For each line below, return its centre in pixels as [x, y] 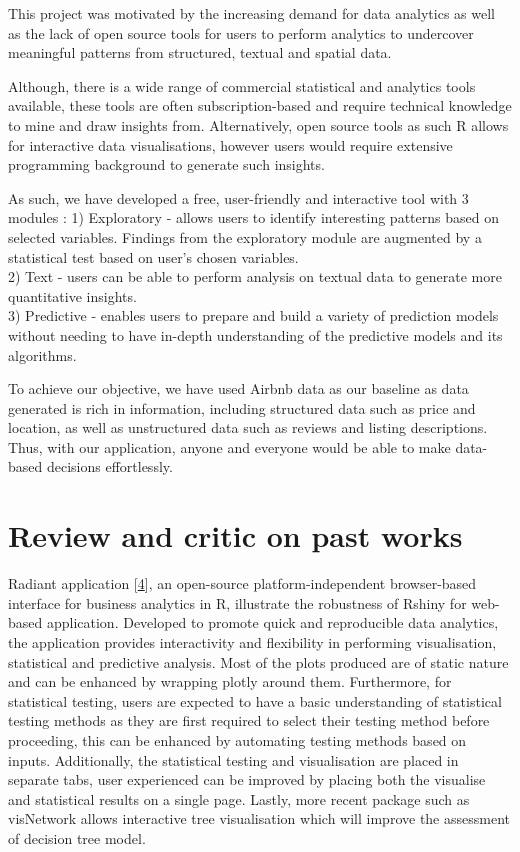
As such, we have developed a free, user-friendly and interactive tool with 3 [238, 197]
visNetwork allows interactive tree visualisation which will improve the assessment [259, 818]
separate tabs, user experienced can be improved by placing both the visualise [247, 779]
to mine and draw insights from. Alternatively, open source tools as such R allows [258, 124]
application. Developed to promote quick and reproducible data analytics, [272, 622]
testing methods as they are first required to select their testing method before [249, 720]
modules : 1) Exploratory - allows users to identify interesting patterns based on [253, 217]
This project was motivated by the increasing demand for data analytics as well [251, 13]
